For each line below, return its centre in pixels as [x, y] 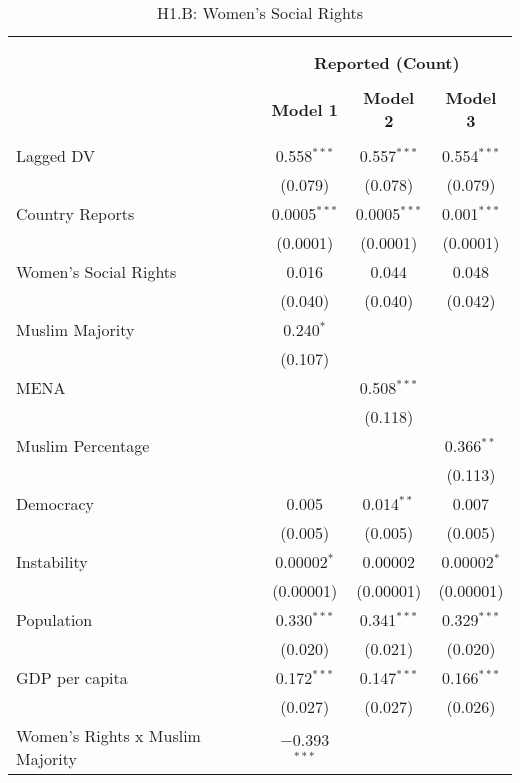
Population [54, 619]
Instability [52, 561]
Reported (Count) [387, 62]
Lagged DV [56, 155]
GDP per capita [72, 677]
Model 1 [304, 109]
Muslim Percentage [83, 445]
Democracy [55, 503]
